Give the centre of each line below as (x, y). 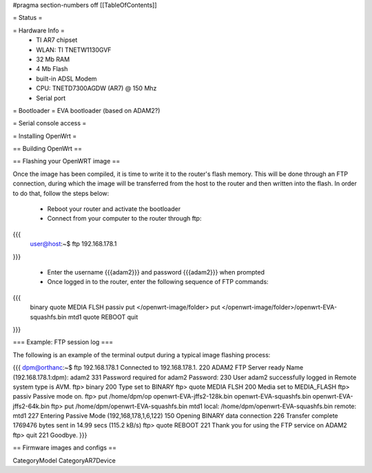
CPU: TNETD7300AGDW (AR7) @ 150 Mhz (96, 88)
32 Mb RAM (53, 59)
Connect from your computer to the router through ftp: (124, 219)
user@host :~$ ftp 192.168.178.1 (73, 244)
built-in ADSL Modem (66, 79)
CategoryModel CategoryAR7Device (64, 460)
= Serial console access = (50, 123)
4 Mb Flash (52, 69)
